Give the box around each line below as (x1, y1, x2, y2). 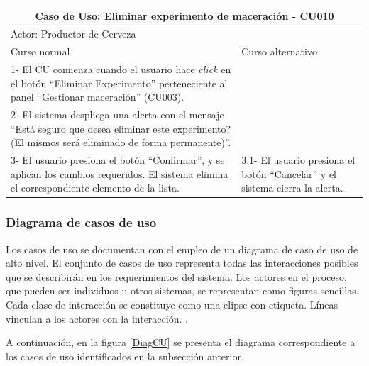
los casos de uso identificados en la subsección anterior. (6, 348, 244, 363)
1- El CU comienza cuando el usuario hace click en (11, 62, 231, 77)
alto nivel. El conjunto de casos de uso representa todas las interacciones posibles (6, 255, 358, 270)
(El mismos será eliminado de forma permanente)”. (11, 135, 231, 150)
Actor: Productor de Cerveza (11, 26, 136, 41)
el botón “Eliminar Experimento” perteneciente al (11, 75, 228, 90)
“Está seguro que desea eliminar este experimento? (11, 121, 231, 135)
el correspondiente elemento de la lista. (11, 180, 180, 195)
